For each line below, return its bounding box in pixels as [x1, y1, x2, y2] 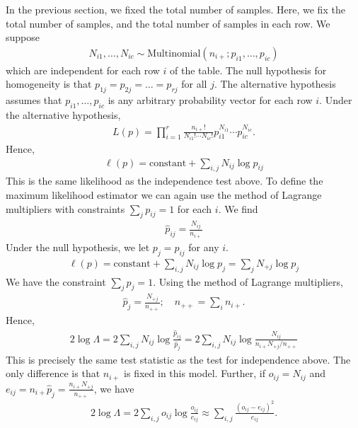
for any [188, 239, 219, 254]
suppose [6, 30, 40, 45]
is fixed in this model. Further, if [124, 366, 266, 381]
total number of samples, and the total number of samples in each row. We [6, 16, 330, 30]
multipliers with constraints [6, 201, 125, 216]
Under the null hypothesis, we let [6, 239, 150, 254]
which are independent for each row [6, 62, 160, 77]
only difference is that [6, 366, 100, 381]
